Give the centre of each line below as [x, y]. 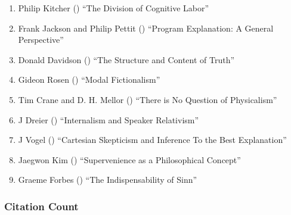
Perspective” [41, 40]
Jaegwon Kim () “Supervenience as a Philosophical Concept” [129, 159]
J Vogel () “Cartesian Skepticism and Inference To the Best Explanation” [152, 140]
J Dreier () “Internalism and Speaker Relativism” [109, 119]
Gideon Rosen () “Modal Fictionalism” [89, 80]
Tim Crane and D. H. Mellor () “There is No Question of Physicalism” [148, 99]
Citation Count [41, 206]
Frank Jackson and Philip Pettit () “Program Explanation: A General [146, 28]
